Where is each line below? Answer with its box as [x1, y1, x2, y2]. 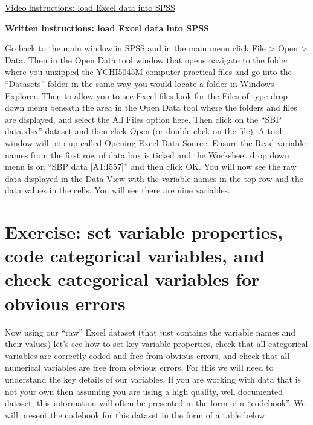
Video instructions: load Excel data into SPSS [5, 1, 175, 13]
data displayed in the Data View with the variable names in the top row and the [5, 172, 303, 184]
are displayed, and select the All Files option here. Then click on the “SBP [5, 112, 282, 125]
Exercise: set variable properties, [5, 219, 283, 244]
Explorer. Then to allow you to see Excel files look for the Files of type [5, 89, 268, 102]
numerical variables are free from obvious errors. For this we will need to [5, 361, 274, 374]
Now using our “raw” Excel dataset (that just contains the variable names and [5, 325, 295, 338]
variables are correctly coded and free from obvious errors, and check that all [5, 349, 290, 362]
